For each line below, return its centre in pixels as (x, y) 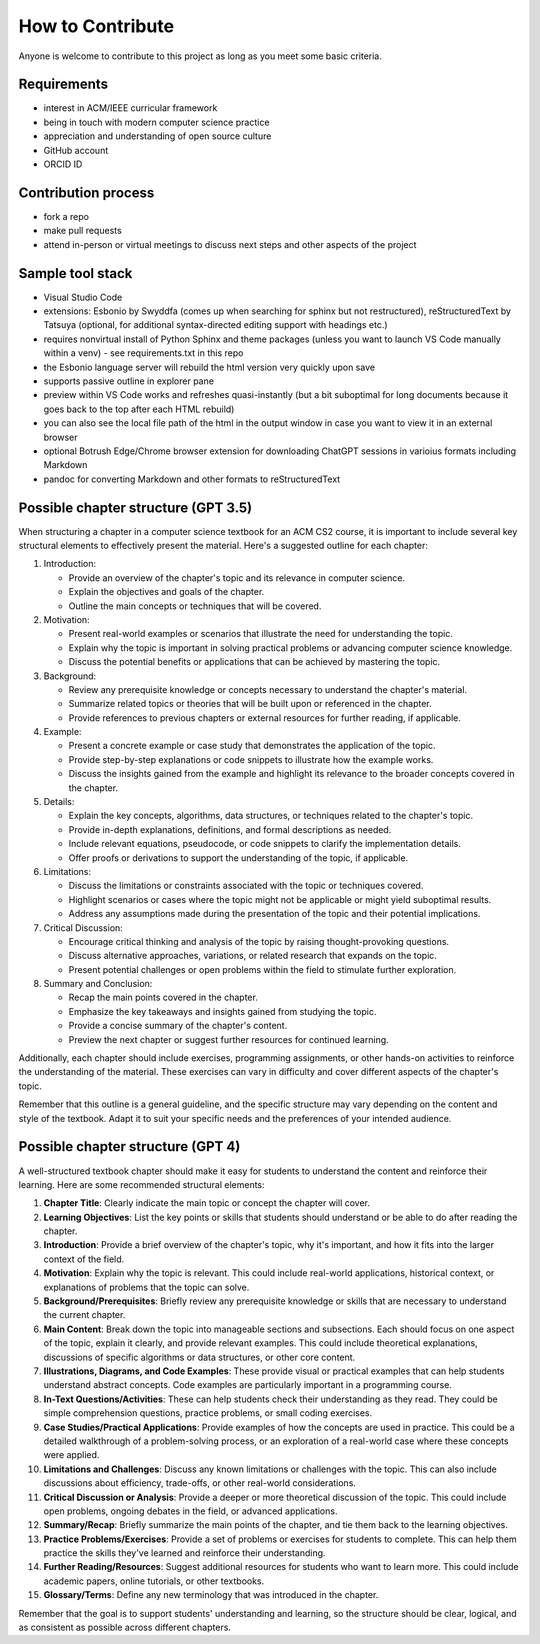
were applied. (71, 1455)
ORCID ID (63, 164)
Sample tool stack (75, 273)
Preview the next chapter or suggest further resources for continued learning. (228, 1039)
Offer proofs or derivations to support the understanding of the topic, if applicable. (238, 857)
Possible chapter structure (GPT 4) (129, 1146)
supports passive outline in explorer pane (129, 381)
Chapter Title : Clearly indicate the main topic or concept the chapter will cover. (206, 1203)
